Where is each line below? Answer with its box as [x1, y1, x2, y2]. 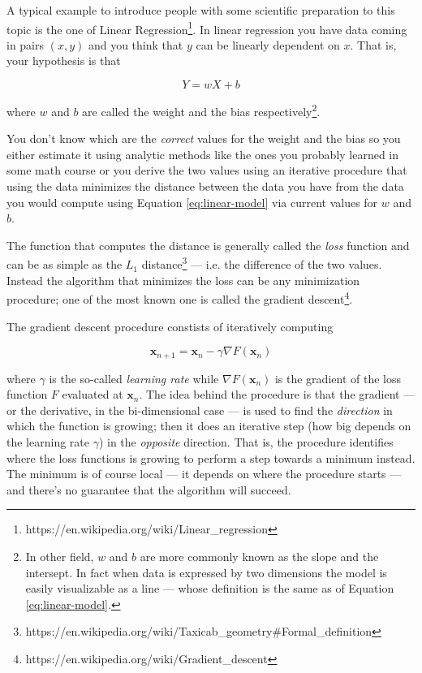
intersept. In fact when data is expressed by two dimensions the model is [25, 563, 387, 580]
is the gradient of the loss [274, 369, 401, 386]
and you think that [88, 36, 183, 53]
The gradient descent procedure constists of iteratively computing [6, 317, 334, 334]
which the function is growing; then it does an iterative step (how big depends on [6, 417, 411, 434]
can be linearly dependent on [196, 36, 340, 53]
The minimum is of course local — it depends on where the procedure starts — [6, 465, 402, 482]
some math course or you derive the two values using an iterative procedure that [6, 162, 407, 179]
